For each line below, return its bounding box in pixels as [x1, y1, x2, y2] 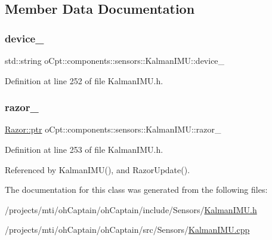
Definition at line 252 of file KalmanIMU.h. [5, 74, 163, 87]
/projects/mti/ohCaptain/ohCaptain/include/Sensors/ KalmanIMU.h [5, 203, 257, 216]
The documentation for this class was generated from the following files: [5, 183, 268, 196]
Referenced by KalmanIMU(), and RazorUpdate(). [5, 163, 190, 176]
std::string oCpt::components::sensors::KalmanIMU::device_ [5, 54, 225, 66]
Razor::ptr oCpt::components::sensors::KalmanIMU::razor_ [5, 123, 221, 136]
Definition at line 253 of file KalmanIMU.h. [5, 143, 163, 155]
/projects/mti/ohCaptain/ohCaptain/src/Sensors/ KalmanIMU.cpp [5, 223, 250, 236]
